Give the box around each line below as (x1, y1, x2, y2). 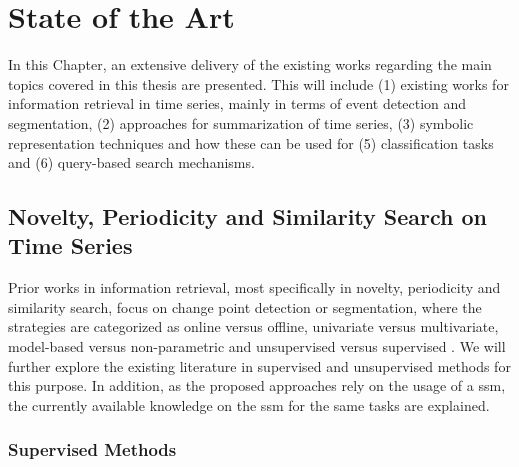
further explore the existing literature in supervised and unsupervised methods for (8, 355, 511, 376)
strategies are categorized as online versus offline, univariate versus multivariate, (8, 316, 499, 337)
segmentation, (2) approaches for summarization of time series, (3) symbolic (8, 112, 474, 133)
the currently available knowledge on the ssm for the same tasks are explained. (8, 394, 490, 415)
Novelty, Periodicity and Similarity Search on (8, 201, 488, 232)
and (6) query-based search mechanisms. (8, 152, 255, 173)
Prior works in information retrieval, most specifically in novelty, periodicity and (8, 277, 501, 298)
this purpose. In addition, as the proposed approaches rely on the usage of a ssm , (8, 375, 506, 396)
